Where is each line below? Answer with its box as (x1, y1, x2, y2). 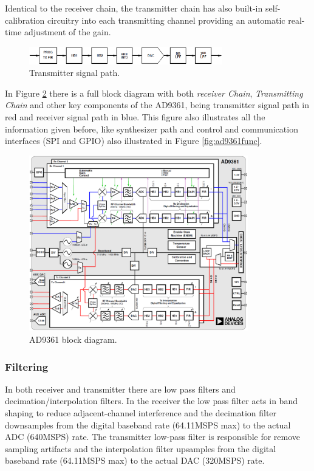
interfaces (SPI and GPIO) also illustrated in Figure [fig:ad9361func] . (5, 134, 262, 147)
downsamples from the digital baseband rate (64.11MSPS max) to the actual (5, 418, 291, 431)
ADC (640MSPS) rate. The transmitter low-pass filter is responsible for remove (5, 430, 301, 443)
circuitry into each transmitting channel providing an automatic (47, 13, 285, 26)
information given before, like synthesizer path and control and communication (5, 122, 298, 135)
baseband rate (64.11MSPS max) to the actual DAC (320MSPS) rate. (5, 454, 265, 467)
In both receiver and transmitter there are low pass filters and (5, 382, 236, 395)
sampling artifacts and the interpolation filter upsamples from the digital (5, 442, 276, 455)
